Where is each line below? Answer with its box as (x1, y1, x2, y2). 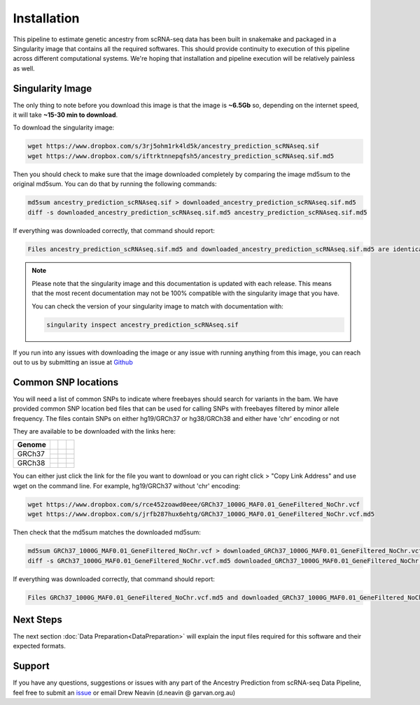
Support (13, 660, 50, 672)
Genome (17, 440, 47, 450)
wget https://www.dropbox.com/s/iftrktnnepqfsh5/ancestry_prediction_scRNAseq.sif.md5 (27, 152, 335, 160)
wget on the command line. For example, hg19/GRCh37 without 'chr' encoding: (13, 481, 241, 490)
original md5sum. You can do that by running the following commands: (13, 180, 217, 188)
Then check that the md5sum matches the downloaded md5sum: (13, 528, 201, 536)
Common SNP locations (13, 376, 119, 388)
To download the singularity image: (13, 123, 115, 132)
